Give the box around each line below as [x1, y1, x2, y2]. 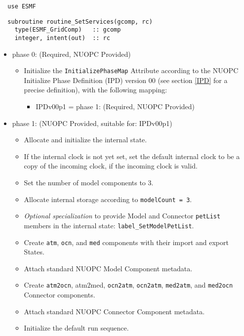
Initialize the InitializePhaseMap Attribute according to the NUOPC [24, 65, 239, 76]
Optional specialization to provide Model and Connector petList [24, 210, 221, 221]
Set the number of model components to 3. [24, 177, 154, 188]
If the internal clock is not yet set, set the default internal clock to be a [24, 151, 240, 161]
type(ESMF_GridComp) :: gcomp [14, 26, 121, 34]
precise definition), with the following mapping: [24, 84, 167, 95]
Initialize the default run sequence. [24, 323, 129, 333]
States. [24, 247, 44, 257]
